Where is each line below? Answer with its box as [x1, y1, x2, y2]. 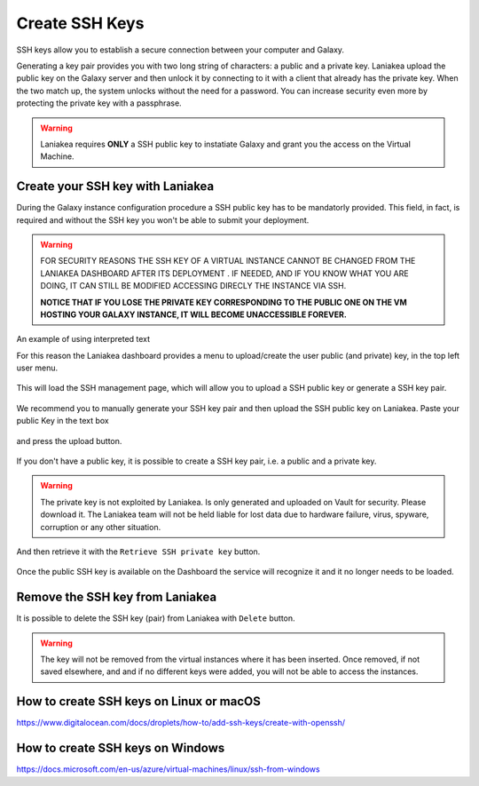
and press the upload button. [16, 435, 122, 446]
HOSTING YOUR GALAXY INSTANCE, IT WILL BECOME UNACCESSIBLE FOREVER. [40, 309, 348, 320]
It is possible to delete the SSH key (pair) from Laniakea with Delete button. [16, 613, 296, 623]
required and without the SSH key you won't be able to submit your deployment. [16, 214, 310, 226]
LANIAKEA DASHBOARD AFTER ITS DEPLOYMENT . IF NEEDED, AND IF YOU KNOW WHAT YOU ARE [40, 267, 409, 279]
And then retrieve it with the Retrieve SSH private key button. [16, 546, 261, 557]
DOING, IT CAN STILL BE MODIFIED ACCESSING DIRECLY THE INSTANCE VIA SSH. [40, 281, 347, 291]
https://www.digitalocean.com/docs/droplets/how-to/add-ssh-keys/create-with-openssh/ [16, 718, 346, 728]
